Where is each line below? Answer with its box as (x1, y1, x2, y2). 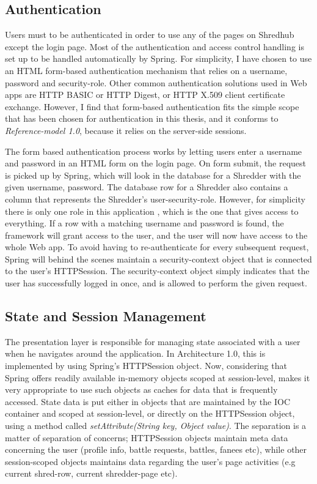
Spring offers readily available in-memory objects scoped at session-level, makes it (5, 371, 310, 384)
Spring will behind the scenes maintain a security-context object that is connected (5, 252, 312, 265)
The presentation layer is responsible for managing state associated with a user (5, 335, 301, 348)
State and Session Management (5, 307, 206, 326)
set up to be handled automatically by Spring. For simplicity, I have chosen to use (5, 52, 312, 65)
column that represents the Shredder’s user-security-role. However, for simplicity (5, 192, 305, 205)
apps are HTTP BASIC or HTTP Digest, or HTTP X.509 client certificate (5, 88, 285, 101)
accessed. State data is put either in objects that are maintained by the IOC (5, 395, 291, 408)
